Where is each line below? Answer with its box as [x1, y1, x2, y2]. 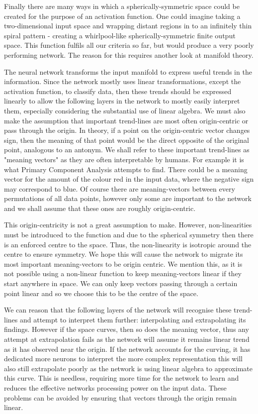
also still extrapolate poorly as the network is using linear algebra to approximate [4, 363, 253, 373]
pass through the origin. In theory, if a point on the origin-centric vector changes [4, 125, 250, 135]
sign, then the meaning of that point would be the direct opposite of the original [4, 134, 249, 145]
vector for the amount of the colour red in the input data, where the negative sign [4, 174, 254, 184]
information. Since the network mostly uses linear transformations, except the [4, 76, 241, 87]
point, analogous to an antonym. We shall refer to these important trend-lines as [4, 144, 250, 155]
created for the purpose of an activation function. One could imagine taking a [4, 10, 241, 21]
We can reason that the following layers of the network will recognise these [4, 305, 232, 315]
